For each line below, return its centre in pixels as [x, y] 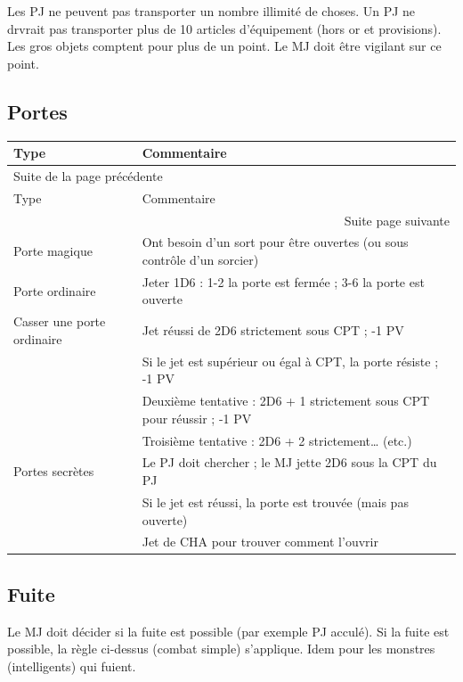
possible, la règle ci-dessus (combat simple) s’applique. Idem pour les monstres [221, 649]
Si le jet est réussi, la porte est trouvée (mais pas [275, 501]
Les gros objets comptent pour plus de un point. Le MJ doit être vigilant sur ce [224, 46]
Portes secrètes [54, 471]
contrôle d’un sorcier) [200, 260]
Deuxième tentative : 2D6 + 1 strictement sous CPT [286, 401]
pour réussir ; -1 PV [197, 418]
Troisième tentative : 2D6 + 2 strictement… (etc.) [277, 440]
